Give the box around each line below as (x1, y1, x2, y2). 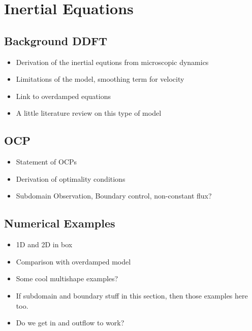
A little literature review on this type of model (16, 108, 162, 118)
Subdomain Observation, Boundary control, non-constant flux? (16, 190, 212, 201)
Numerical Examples (4, 215, 115, 231)
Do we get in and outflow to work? (16, 317, 124, 328)
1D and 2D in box (16, 239, 73, 250)
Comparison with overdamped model (16, 256, 131, 267)
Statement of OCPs (16, 156, 77, 167)
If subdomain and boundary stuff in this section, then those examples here (16, 290, 248, 301)
